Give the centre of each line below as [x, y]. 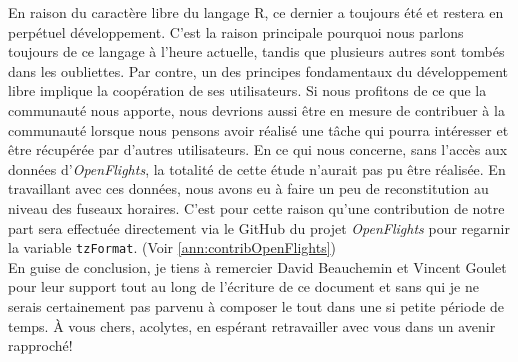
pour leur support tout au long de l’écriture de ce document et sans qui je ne [243, 286]
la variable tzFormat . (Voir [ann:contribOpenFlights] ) [172, 247]
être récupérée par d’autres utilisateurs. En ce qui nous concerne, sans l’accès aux [258, 149]
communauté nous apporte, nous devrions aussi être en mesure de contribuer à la [256, 109]
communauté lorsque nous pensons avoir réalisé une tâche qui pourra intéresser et [258, 129]
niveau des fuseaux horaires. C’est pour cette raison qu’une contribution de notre [256, 207]
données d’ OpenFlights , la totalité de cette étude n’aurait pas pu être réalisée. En [257, 168]
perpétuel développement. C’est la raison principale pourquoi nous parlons [236, 31]
